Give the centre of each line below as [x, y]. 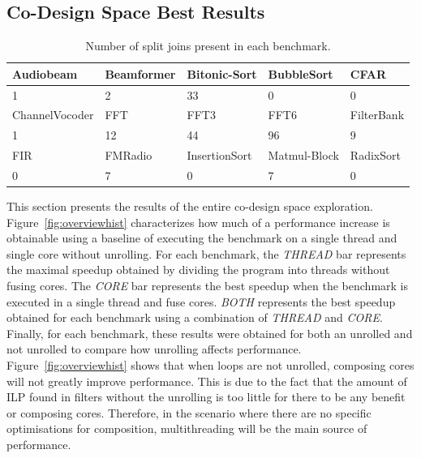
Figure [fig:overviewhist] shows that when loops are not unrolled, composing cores [210, 365]
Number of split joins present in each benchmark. [208, 46]
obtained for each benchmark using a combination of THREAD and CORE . [195, 317]
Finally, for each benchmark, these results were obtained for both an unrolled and [210, 333]
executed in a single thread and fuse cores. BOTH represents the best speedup [201, 301]
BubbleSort [301, 73]
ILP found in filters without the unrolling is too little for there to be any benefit [206, 397]
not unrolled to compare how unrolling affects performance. [154, 349]
